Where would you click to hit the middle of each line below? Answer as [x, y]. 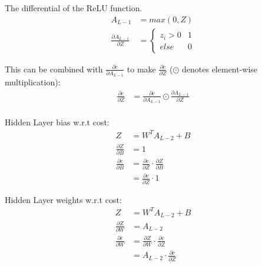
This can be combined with [54, 69]
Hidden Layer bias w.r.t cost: [57, 122]
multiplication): [33, 82]
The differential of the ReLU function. [74, 8]
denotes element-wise [220, 69]
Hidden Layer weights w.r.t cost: [63, 199]
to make [141, 69]
